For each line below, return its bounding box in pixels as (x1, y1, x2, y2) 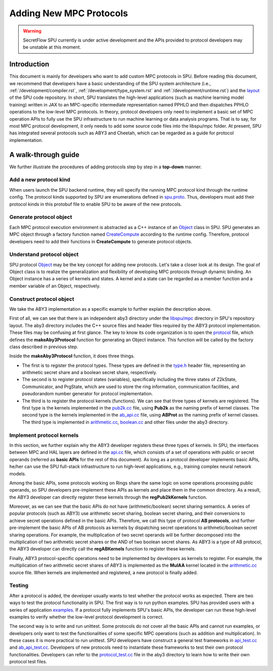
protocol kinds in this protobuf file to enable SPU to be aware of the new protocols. (9, 201, 182, 207)
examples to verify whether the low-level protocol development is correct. (9, 614, 164, 620)
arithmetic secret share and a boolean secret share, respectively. (22, 369, 158, 376)
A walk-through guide (9, 150, 80, 159)
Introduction (9, 60, 50, 68)
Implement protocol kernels (9, 431, 79, 438)
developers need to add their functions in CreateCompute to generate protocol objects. (9, 238, 192, 244)
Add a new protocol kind (9, 176, 71, 183)
